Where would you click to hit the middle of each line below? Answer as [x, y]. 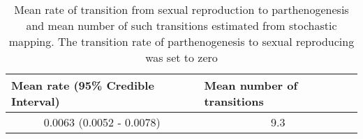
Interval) [36, 101]
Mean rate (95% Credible [83, 85]
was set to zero [181, 57]
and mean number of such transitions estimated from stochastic [181, 25]
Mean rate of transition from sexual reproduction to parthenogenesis [181, 9]
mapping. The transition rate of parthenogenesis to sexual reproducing [181, 41]
